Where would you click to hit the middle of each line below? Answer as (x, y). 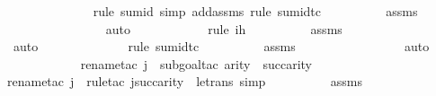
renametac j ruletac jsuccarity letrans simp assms (185, 81)
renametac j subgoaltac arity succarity (196, 63)
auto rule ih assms (224, 28)
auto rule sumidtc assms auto (221, 46)
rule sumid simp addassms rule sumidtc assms (255, 11)
